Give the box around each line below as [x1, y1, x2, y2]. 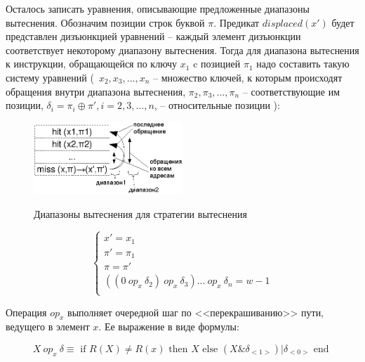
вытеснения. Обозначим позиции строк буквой [6, 15, 205, 30]
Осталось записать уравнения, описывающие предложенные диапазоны [6, 1, 310, 15]
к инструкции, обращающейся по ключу [6, 56, 178, 71]
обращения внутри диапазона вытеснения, [6, 84, 186, 98]
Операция [6, 304, 47, 319]
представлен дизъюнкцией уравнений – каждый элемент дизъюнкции [6, 29, 301, 44]
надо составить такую [256, 56, 350, 71]
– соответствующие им [242, 84, 340, 98]
